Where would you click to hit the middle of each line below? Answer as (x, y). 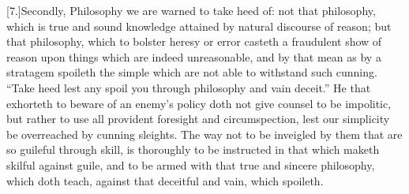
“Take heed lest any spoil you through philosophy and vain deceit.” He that (189, 87)
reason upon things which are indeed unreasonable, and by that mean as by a (194, 56)
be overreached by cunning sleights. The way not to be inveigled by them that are (204, 134)
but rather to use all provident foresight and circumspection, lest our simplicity (198, 119)
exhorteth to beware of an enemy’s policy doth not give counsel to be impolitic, (199, 103)
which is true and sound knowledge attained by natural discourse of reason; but (199, 26)
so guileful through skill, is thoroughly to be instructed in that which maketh (193, 149)
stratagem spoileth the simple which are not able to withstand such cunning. (192, 72)
